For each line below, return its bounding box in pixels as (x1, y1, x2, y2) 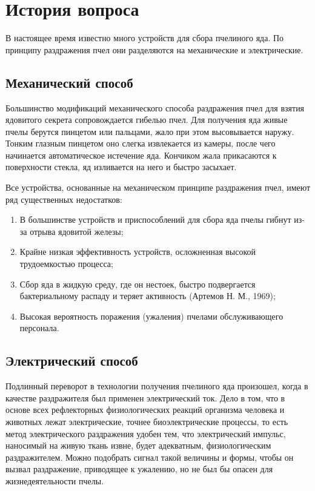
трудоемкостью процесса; (19, 257, 113, 270)
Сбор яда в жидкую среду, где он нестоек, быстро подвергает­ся (19, 277, 256, 290)
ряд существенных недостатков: (5, 193, 122, 205)
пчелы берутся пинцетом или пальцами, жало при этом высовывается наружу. (5, 125, 294, 137)
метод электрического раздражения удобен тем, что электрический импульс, (5, 427, 286, 440)
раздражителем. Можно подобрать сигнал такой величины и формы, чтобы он (5, 450, 294, 463)
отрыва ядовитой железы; (30, 225, 124, 237)
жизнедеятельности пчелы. (5, 474, 104, 487)
